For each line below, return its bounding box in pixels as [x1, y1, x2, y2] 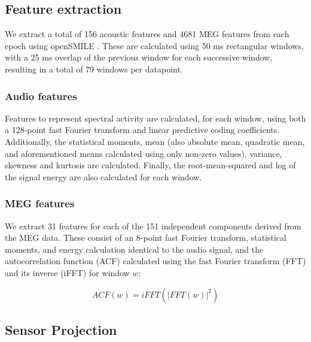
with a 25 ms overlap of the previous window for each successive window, [5, 51, 273, 63]
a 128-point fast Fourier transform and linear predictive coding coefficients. [5, 123, 280, 136]
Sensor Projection [5, 320, 117, 338]
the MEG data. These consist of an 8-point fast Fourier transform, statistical [5, 231, 286, 244]
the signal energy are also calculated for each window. [5, 170, 202, 183]
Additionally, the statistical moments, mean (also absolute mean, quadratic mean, [5, 135, 305, 147]
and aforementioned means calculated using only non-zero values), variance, [5, 147, 282, 159]
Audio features [5, 88, 77, 103]
